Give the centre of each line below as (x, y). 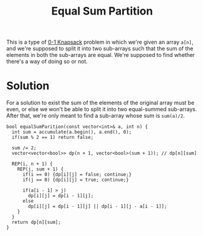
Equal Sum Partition (102, 11)
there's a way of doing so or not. (47, 61)
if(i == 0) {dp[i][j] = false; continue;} (77, 175)
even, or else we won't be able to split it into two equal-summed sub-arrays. (102, 109)
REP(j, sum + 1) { (40, 169)
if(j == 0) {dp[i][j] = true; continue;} (76, 180)
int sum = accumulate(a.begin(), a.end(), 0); (72, 132)
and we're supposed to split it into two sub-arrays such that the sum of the (100, 49)
